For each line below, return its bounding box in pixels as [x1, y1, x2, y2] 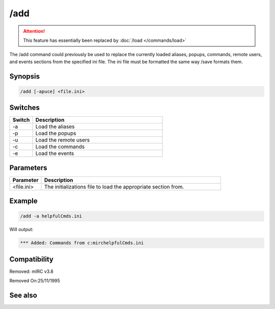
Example [9, 197, 38, 205]
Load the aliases [35, 123, 75, 130]
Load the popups [35, 130, 76, 137]
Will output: [9, 226, 34, 233]
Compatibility [9, 255, 53, 264]
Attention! [23, 28, 45, 34]
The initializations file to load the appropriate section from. [44, 183, 184, 190]
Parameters [9, 163, 47, 172]
